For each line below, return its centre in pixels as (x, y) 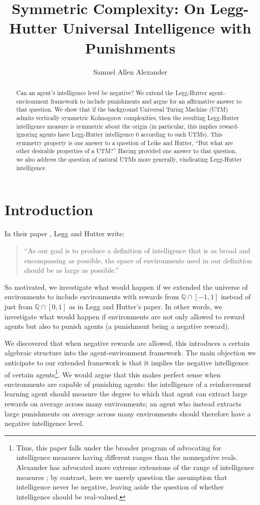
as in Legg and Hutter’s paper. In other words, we (145, 306)
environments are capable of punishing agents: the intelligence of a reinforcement (128, 384)
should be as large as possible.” (71, 270)
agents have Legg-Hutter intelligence (87, 134)
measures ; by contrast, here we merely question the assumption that (122, 477)
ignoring (27, 134)
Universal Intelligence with (157, 28)
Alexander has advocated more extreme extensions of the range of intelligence (135, 467)
